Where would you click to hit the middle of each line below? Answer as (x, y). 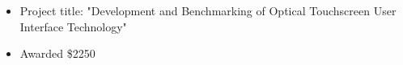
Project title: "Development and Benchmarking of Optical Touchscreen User (208, 10)
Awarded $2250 (57, 53)
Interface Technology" (73, 26)
